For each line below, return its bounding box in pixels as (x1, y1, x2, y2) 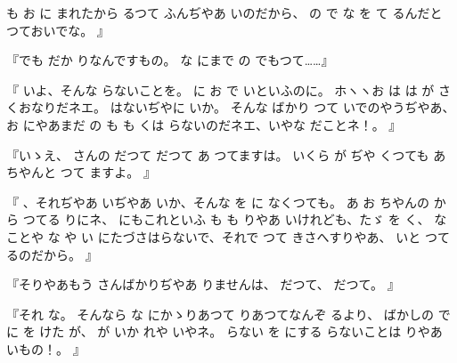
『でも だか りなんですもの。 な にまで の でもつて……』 (6, 51, 334, 69)
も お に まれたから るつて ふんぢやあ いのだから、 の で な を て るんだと (6, 4, 443, 21)
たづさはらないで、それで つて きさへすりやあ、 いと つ (110, 227, 437, 246)
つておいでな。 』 (6, 20, 110, 39)
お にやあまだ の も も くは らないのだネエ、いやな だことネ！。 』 (6, 115, 402, 133)
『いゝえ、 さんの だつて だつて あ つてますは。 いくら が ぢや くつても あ (6, 145, 446, 164)
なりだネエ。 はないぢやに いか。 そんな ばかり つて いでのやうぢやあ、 (30, 98, 455, 117)
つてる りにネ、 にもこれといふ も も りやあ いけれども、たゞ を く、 (22, 210, 430, 229)
